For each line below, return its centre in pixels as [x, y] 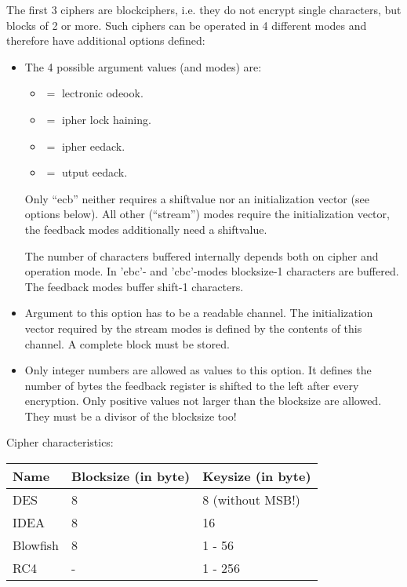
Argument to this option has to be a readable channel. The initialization [199, 313]
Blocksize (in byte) [131, 476]
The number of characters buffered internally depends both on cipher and [202, 255]
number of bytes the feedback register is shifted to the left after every [192, 385]
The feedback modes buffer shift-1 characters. [134, 286]
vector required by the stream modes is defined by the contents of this [193, 328]
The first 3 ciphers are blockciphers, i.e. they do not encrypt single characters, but [204, 9]
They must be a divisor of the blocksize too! [131, 416]
